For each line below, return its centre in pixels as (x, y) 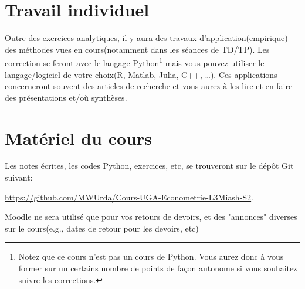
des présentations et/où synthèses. (66, 97)
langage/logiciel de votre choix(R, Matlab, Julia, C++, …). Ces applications (141, 74)
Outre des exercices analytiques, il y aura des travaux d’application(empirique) (146, 38)
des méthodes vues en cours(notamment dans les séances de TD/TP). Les (137, 49)
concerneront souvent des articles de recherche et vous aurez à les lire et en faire (149, 86)
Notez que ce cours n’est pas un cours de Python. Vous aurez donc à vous (151, 256)
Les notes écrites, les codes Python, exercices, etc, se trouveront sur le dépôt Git (149, 166)
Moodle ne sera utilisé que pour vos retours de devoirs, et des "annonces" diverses (151, 217)
